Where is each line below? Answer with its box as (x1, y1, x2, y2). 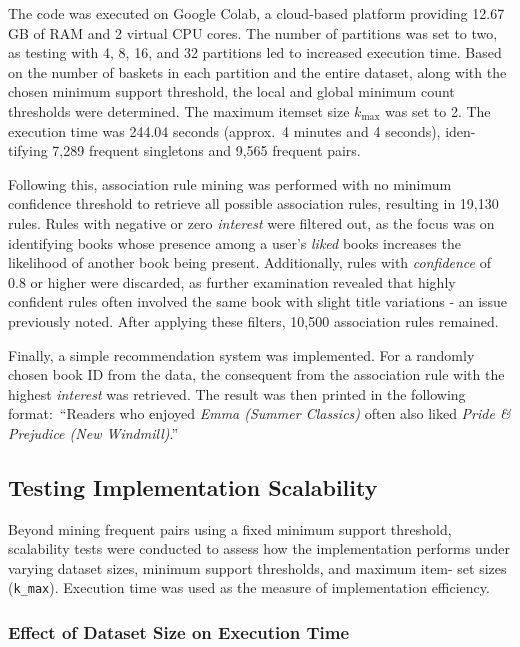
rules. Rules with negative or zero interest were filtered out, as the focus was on (8, 212, 495, 233)
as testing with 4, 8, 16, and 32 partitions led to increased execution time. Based (8, 42, 502, 63)
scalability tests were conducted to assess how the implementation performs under (8, 538, 510, 559)
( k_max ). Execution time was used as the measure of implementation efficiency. (8, 577, 490, 598)
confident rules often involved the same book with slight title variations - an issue (8, 291, 508, 312)
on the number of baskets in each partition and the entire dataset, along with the (8, 61, 507, 82)
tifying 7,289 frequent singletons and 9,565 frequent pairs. (8, 140, 361, 161)
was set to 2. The (385, 100, 491, 121)
